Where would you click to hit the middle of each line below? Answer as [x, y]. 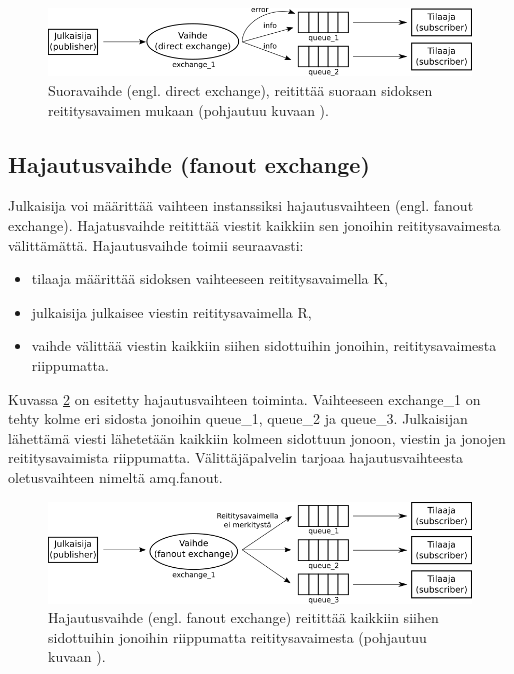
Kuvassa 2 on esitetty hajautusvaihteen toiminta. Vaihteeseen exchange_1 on [244, 398]
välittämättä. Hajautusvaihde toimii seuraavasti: [156, 244]
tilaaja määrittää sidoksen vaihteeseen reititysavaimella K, [209, 278]
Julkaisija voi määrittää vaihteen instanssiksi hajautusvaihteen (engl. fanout [241, 205]
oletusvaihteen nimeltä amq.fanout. [115, 476]
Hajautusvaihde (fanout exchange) [189, 163]
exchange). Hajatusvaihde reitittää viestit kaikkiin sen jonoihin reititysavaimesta [254, 224]
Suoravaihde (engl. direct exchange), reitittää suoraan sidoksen [240, 90]
